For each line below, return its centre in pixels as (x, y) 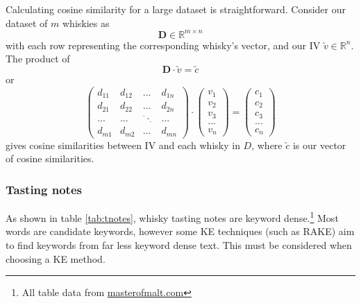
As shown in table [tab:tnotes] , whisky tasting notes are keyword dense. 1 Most (172, 217)
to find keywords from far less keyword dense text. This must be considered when (179, 245)
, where (267, 145)
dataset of (27, 23)
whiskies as (86, 23)
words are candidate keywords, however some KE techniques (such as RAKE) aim (180, 231)
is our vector (319, 145)
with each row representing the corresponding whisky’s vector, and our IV (163, 45)
